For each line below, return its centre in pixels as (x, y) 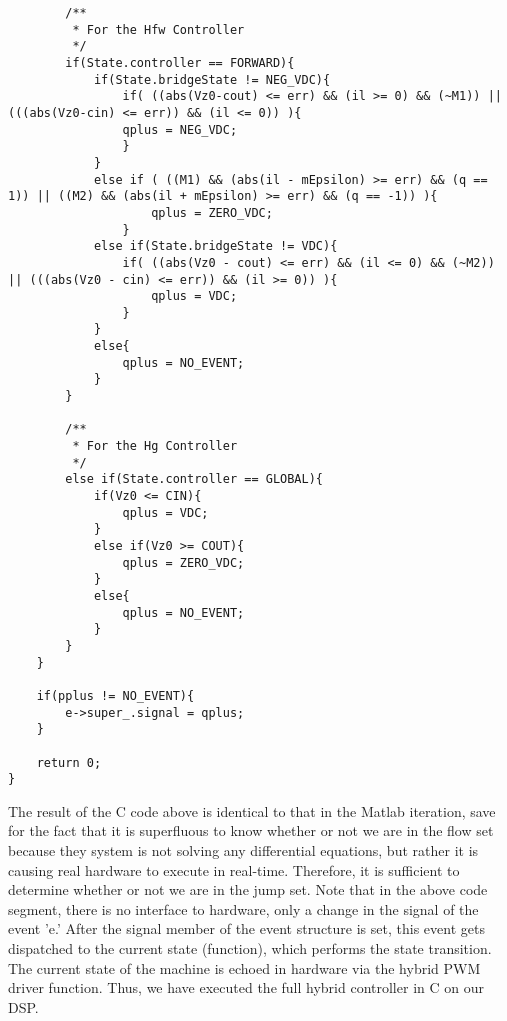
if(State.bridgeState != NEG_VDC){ (212, 79)
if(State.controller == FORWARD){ (180, 62)
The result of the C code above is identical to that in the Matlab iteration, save (252, 810)
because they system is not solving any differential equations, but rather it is (243, 850)
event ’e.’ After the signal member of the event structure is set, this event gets (246, 928)
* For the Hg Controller (155, 446)
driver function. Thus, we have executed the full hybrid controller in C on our (246, 987)
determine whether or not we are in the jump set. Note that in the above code (248, 889)
